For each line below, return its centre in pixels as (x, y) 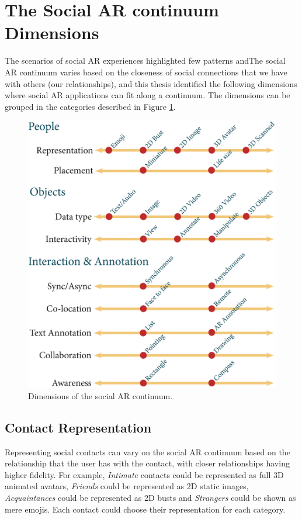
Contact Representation (78, 427)
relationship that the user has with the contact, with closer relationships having (147, 463)
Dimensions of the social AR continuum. (100, 395)
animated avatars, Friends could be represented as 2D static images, (127, 486)
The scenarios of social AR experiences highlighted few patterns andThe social (145, 60)
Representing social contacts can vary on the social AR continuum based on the (147, 451)
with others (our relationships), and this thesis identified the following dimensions (151, 83)
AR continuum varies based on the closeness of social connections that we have (146, 72)
